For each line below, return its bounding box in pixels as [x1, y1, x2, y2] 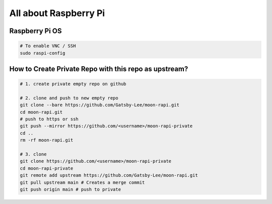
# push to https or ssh [20, 116, 79, 122]
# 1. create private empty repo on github [20, 81, 126, 87]
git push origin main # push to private [20, 186, 121, 192]
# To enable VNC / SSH [20, 43, 76, 49]
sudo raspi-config [20, 50, 65, 56]
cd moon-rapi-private [20, 165, 74, 171]
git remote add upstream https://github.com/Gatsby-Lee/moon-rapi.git [20, 172, 198, 178]
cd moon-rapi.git [20, 109, 63, 115]
